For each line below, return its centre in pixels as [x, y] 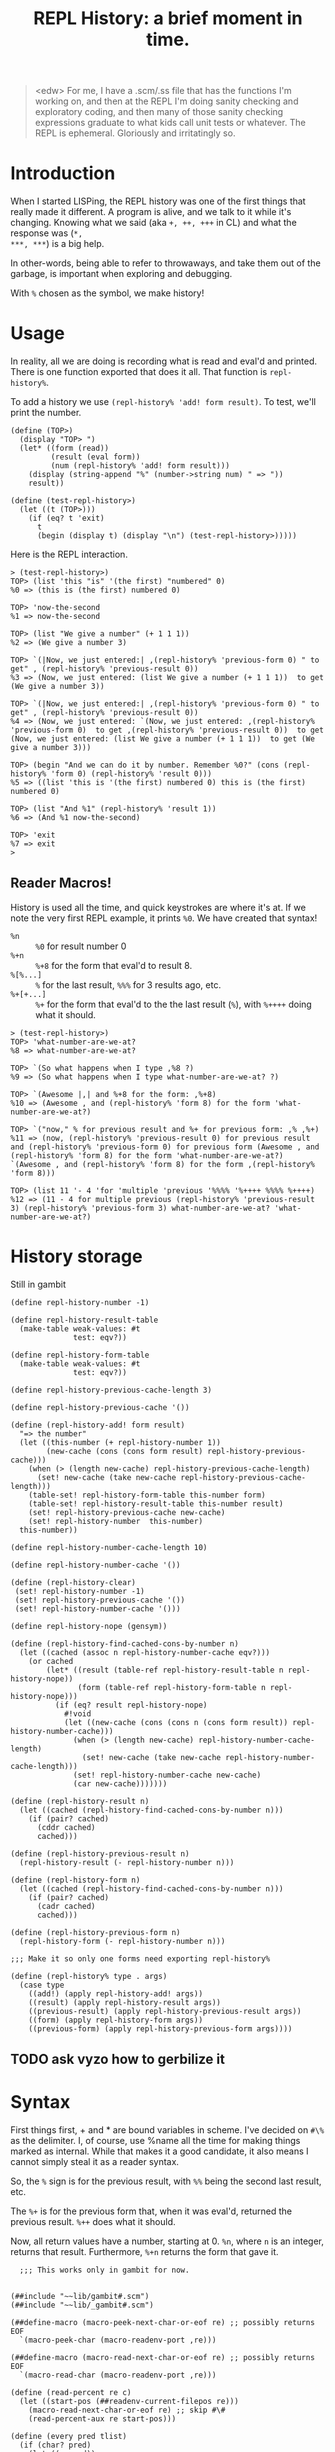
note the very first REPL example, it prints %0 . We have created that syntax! [164, 918]
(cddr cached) [66, 1827]
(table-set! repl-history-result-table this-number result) [156, 1503]
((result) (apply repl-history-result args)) [125, 2002]
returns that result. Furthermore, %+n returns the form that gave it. [144, 2252]
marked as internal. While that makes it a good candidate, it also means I [159, 2151]
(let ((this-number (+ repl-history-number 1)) [120, 1442]
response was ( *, [46, 233]
